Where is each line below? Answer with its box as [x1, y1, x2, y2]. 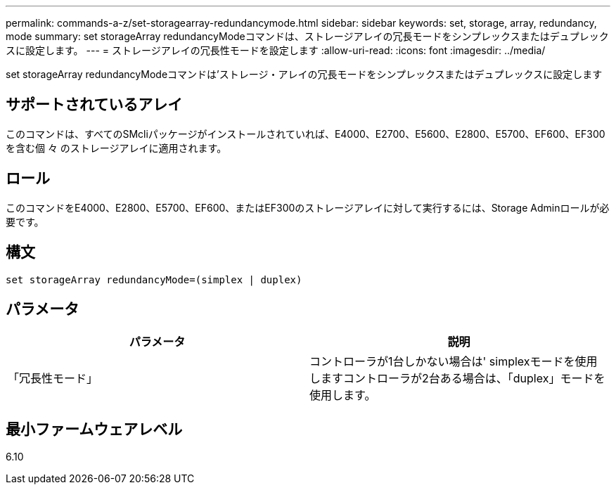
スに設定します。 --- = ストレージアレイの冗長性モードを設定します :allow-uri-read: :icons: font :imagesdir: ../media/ [6, 44, 546, 56]
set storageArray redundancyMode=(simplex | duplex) [6, 273, 302, 285]
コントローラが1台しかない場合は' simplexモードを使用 [309, 354, 598, 369]
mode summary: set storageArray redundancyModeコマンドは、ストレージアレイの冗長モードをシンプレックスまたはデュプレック [6, 30, 609, 42]
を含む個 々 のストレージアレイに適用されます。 [6, 141, 227, 154]
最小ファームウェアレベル [6, 420, 183, 438]
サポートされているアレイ [6, 96, 183, 114]
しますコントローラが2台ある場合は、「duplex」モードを [309, 371, 605, 386]
